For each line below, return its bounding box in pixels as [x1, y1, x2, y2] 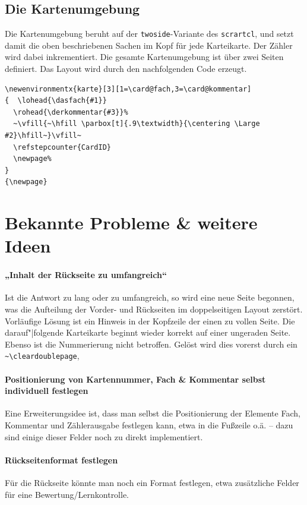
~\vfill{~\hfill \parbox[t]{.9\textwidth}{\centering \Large [13, 119, 260, 128]
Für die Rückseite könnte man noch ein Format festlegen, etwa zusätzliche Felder [5, 476, 299, 488]
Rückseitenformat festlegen [5, 453, 118, 466]
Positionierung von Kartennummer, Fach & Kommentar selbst [5, 373, 266, 385]
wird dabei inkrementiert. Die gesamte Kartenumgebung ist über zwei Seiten [5, 50, 284, 63]
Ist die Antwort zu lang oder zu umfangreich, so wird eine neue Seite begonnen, [5, 291, 295, 304]
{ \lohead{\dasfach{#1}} [5, 96, 107, 105]
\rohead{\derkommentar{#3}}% [13, 108, 128, 116]
